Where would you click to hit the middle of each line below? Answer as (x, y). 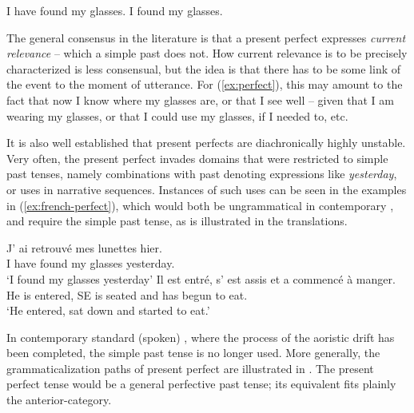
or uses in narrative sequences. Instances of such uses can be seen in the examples (207, 189)
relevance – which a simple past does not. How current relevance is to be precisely (207, 53)
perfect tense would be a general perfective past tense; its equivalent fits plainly (201, 384)
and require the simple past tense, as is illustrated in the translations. (177, 221)
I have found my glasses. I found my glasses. (115, 10)
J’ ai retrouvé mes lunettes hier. (84, 247)
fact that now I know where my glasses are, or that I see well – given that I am (200, 99)
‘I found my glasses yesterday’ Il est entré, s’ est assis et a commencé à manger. (201, 278)
